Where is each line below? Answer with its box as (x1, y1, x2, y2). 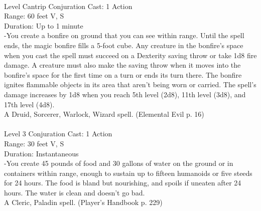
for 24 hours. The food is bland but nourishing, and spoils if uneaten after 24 (4, 177, 241, 188)
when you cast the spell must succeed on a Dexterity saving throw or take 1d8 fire (4, 50, 257, 60)
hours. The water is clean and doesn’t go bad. (4, 187, 145, 197)
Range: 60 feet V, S (4, 11, 64, 21)
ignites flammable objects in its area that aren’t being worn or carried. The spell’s (4, 79, 256, 90)
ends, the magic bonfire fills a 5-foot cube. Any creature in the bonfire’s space (4, 40, 243, 50)
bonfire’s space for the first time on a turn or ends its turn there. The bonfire (4, 69, 242, 80)
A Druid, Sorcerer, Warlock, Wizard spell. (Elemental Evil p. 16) (4, 109, 204, 119)
